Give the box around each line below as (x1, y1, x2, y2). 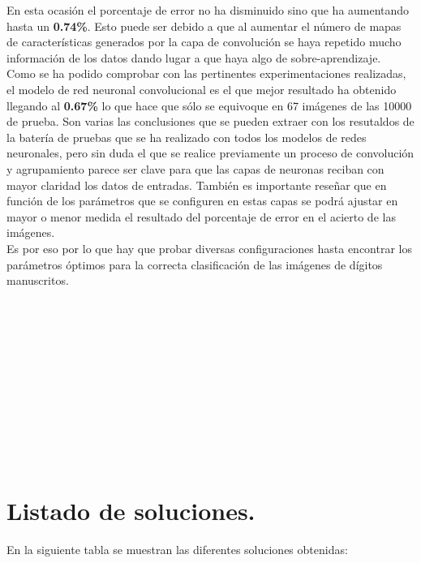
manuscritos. (6, 272, 69, 289)
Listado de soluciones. (6, 494, 256, 527)
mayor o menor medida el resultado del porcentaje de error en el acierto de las (6, 208, 396, 225)
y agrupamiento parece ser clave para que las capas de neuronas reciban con (6, 160, 384, 177)
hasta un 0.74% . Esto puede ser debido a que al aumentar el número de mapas (6, 17, 402, 34)
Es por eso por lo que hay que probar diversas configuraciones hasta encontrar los (6, 239, 412, 256)
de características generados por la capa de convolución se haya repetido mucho (6, 33, 402, 50)
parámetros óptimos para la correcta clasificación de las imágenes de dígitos (6, 256, 383, 273)
